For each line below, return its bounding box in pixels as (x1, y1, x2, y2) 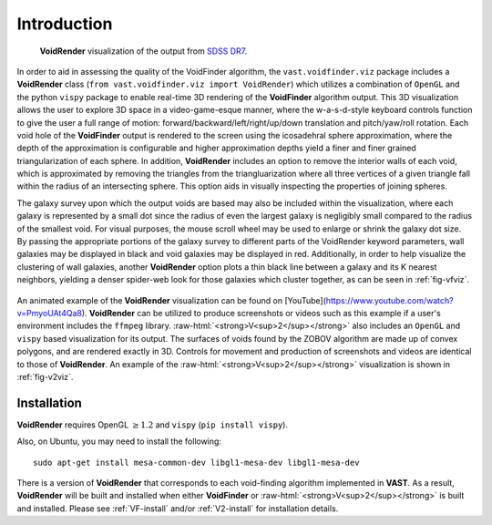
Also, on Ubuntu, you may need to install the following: (16, 436, 222, 447)
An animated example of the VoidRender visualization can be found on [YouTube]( (16, 294, 327, 305)
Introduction (16, 14, 113, 34)
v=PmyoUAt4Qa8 (16, 307, 82, 318)
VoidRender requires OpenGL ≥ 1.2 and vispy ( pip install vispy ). (16, 419, 289, 430)
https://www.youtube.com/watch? (325, 294, 455, 305)
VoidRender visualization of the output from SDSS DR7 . (39, 46, 248, 57)
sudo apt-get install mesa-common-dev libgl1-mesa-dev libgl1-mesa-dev (33, 457, 360, 468)
